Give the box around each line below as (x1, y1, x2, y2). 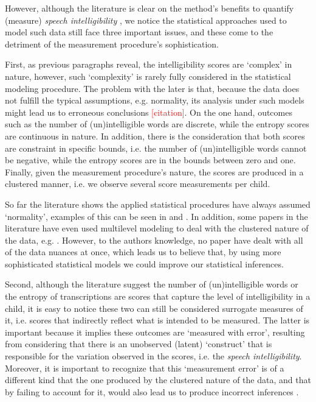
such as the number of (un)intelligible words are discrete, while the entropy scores (5, 118, 309, 130)
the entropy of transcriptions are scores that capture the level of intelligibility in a (5, 290, 311, 303)
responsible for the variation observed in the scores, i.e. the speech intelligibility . (5, 350, 302, 362)
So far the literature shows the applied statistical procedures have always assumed (5, 197, 311, 210)
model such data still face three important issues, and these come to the (5, 26, 273, 38)
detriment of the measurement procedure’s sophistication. (5, 37, 219, 50)
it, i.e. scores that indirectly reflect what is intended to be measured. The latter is (5, 314, 310, 326)
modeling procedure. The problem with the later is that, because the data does (5, 82, 300, 94)
